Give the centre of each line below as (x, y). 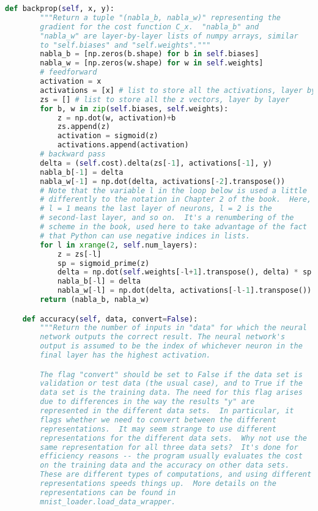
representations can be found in (108, 492)
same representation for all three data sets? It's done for (169, 447)
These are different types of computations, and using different (176, 475)
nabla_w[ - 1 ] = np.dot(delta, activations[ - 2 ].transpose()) (163, 181)
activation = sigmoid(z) (108, 136)
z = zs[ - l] (79, 254)
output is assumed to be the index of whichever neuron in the (171, 346)
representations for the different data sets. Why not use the (173, 438)
